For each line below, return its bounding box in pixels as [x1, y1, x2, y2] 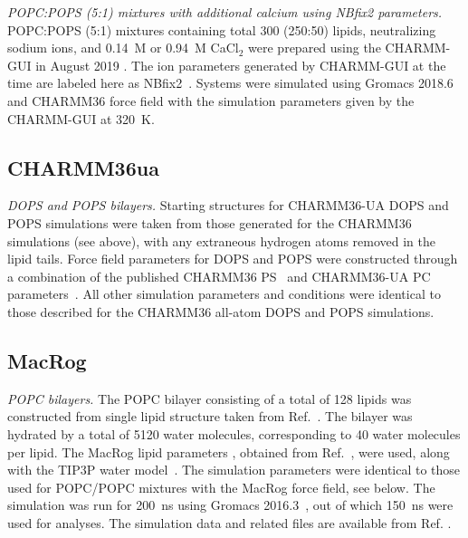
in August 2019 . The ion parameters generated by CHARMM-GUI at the [35, 55, 446, 74]
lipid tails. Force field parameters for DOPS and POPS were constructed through [7, 249, 458, 268]
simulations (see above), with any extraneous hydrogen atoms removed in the [7, 231, 435, 250]
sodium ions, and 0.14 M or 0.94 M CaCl [7, 38, 239, 57]
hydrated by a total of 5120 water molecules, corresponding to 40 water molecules [7, 424, 461, 443]
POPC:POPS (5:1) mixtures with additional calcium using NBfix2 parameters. [7, 3, 443, 21]
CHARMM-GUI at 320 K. [7, 109, 155, 128]
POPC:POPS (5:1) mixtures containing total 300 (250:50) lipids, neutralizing [7, 20, 436, 39]
